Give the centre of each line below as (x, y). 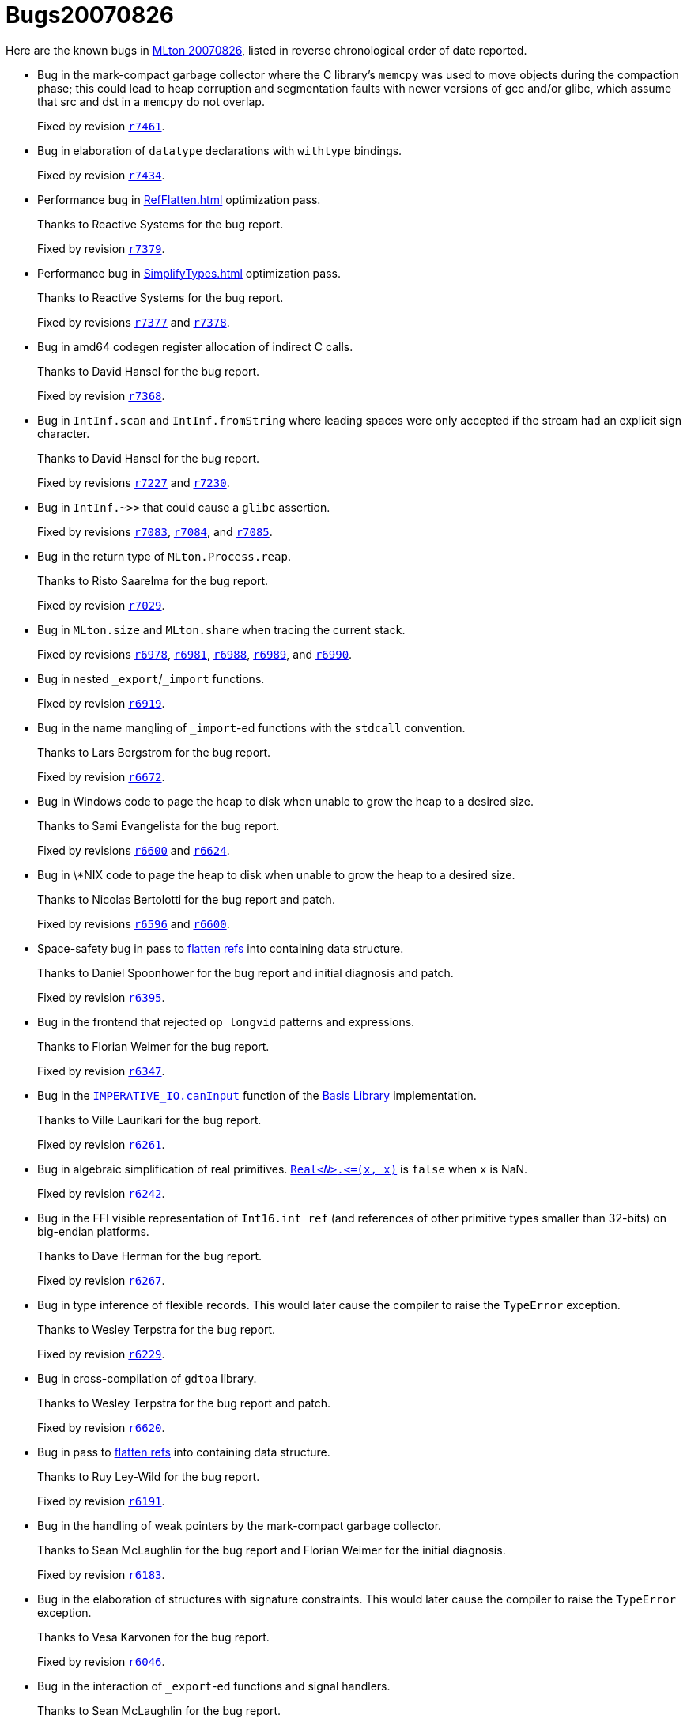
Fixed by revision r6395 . (101, 997)
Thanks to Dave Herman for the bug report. (150, 1256)
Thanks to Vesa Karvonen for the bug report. (153, 1637)
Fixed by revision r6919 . (101, 703)
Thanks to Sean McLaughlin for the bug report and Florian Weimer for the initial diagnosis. (272, 1550)
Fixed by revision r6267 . (101, 1280)
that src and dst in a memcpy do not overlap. (151, 101)
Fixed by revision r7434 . (101, 175)
